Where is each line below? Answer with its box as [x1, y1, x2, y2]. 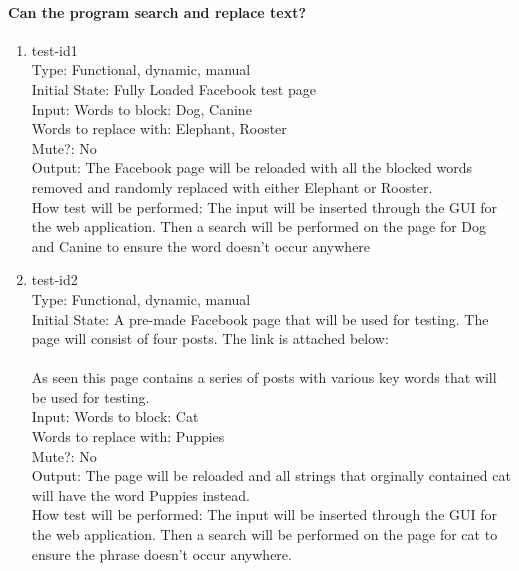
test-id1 [31, 39, 78, 60]
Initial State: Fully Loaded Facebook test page [31, 78, 316, 99]
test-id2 [31, 269, 78, 290]
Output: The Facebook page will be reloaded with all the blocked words [31, 157, 472, 178]
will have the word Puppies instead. [31, 484, 250, 505]
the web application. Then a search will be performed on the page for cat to [31, 524, 498, 545]
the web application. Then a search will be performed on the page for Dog [31, 216, 487, 237]
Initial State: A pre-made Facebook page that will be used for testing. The [31, 308, 489, 329]
